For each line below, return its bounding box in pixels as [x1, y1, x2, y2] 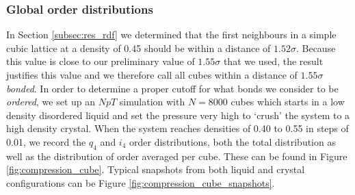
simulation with [119, 94, 185, 109]
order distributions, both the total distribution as [129, 134, 336, 148]
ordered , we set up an [6, 94, 96, 109]
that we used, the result [223, 54, 324, 68]
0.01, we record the [6, 134, 86, 148]
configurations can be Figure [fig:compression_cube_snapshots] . [6, 175, 275, 190]
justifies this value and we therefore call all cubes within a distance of [6, 68, 298, 81]
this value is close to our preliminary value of [6, 54, 195, 68]
